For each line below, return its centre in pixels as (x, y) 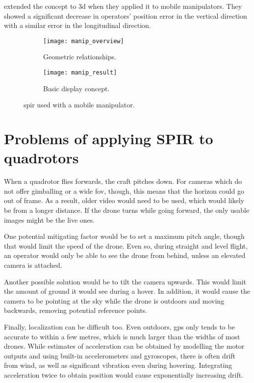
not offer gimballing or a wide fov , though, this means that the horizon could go (124, 191)
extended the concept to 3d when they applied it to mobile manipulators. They (123, 6)
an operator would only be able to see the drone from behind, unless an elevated (125, 255)
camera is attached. (33, 265)
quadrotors (41, 158)
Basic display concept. (76, 88)
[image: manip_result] (80, 73)
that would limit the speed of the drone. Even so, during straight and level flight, (126, 245)
